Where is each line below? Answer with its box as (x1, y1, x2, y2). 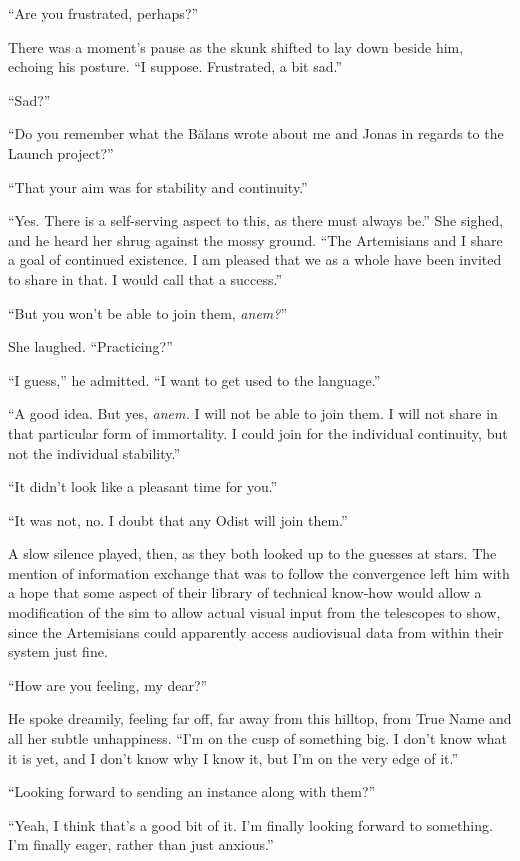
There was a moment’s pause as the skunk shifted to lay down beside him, (8, 36, 464, 57)
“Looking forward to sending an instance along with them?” (8, 781, 376, 802)
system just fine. (8, 641, 108, 662)
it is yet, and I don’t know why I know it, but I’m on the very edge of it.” (8, 747, 459, 768)
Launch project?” (8, 142, 114, 163)
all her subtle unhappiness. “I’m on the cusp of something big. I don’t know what (8, 728, 507, 749)
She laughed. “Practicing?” (8, 336, 173, 357)
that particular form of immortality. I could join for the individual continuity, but (8, 422, 508, 443)
